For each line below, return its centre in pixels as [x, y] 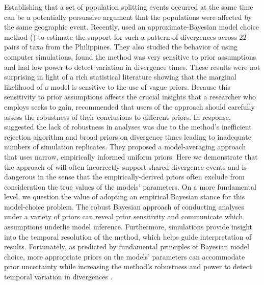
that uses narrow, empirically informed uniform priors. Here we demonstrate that [131, 156]
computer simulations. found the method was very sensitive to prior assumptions [130, 56]
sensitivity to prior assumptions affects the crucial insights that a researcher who [130, 97]
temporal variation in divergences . [58, 277]
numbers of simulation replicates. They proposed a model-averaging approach [125, 147]
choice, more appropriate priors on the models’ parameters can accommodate [125, 256]
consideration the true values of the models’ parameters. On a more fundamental [130, 186]
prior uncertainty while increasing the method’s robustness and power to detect [128, 266]
